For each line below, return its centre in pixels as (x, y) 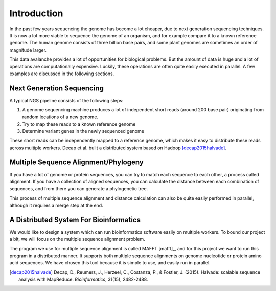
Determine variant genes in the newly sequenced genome (83, 131)
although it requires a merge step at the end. (56, 205)
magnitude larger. (28, 50)
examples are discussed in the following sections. (62, 74)
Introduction (36, 13)
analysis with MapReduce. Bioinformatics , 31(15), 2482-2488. (83, 279)
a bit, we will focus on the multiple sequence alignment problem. (77, 239)
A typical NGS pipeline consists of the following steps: (66, 100)
